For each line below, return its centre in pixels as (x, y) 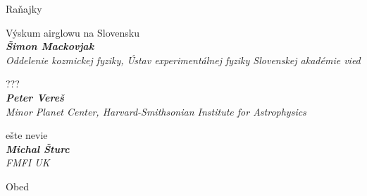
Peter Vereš (35, 97)
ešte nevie (27, 135)
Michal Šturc (38, 148)
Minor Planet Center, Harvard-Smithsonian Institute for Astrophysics (156, 111)
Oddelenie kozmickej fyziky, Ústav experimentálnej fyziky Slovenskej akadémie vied (183, 60)
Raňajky (24, 8)
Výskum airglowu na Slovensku (73, 32)
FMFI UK (28, 163)
